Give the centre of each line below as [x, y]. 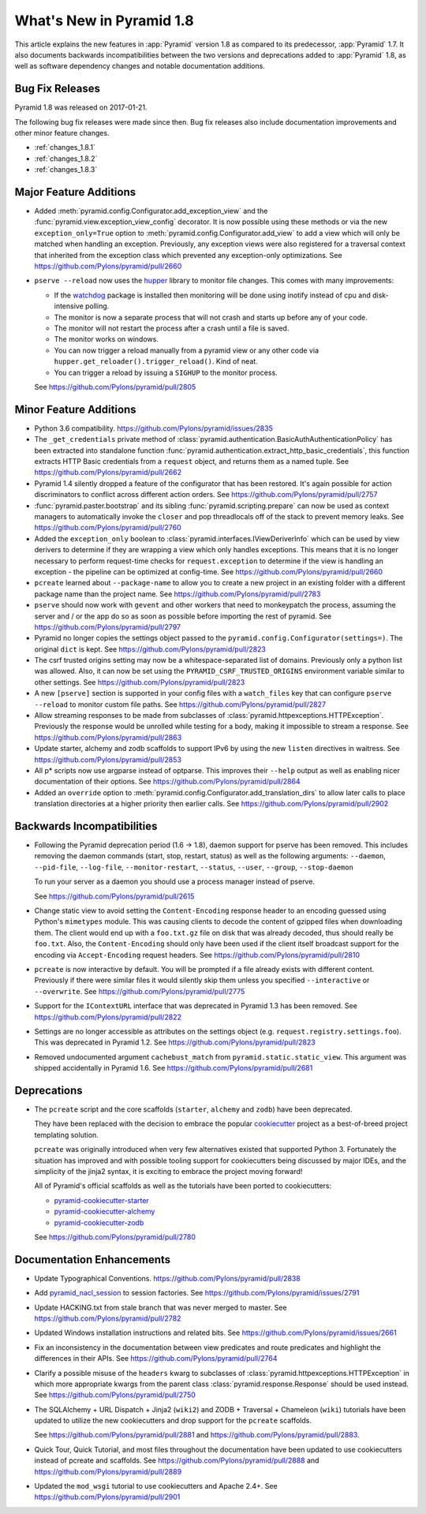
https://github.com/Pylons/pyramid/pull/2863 [108, 737]
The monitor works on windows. [106, 339]
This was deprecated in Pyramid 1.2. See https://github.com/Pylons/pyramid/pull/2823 [175, 1042]
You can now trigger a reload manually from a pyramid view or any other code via [187, 350]
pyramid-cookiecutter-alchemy [105, 1212]
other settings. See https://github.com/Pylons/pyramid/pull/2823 [140, 682]
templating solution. [66, 1135]
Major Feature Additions [75, 192]
